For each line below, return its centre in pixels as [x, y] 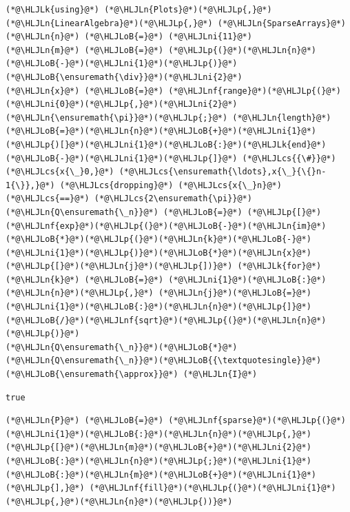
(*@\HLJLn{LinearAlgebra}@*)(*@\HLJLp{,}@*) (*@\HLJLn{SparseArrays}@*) [176, 23]
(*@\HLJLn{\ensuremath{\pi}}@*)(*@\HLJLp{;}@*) [117, 117]
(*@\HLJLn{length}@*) [282, 117]
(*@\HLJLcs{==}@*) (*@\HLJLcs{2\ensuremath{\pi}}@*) [129, 199]
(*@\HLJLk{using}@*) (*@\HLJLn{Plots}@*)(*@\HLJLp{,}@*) [139, 10]
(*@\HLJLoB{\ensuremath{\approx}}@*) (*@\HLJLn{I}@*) [132, 375]
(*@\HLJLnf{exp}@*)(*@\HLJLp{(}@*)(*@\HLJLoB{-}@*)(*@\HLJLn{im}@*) [166, 226]
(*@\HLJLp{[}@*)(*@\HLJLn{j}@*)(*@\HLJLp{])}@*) [119, 266]
